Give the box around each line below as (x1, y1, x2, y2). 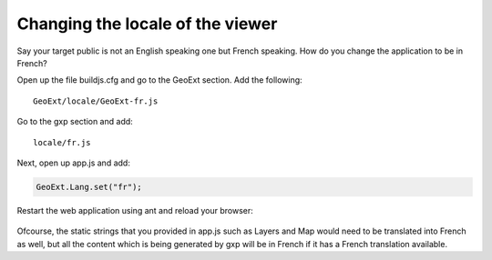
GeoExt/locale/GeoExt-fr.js (33, 95, 159, 106)
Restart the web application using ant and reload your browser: (16, 205, 254, 215)
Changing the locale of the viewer (16, 14, 278, 34)
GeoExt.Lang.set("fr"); (36, 182, 143, 192)
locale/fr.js (33, 137, 91, 147)
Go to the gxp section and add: (16, 116, 134, 127)
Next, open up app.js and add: (16, 157, 131, 168)
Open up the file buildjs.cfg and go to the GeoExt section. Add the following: (16, 75, 302, 85)
